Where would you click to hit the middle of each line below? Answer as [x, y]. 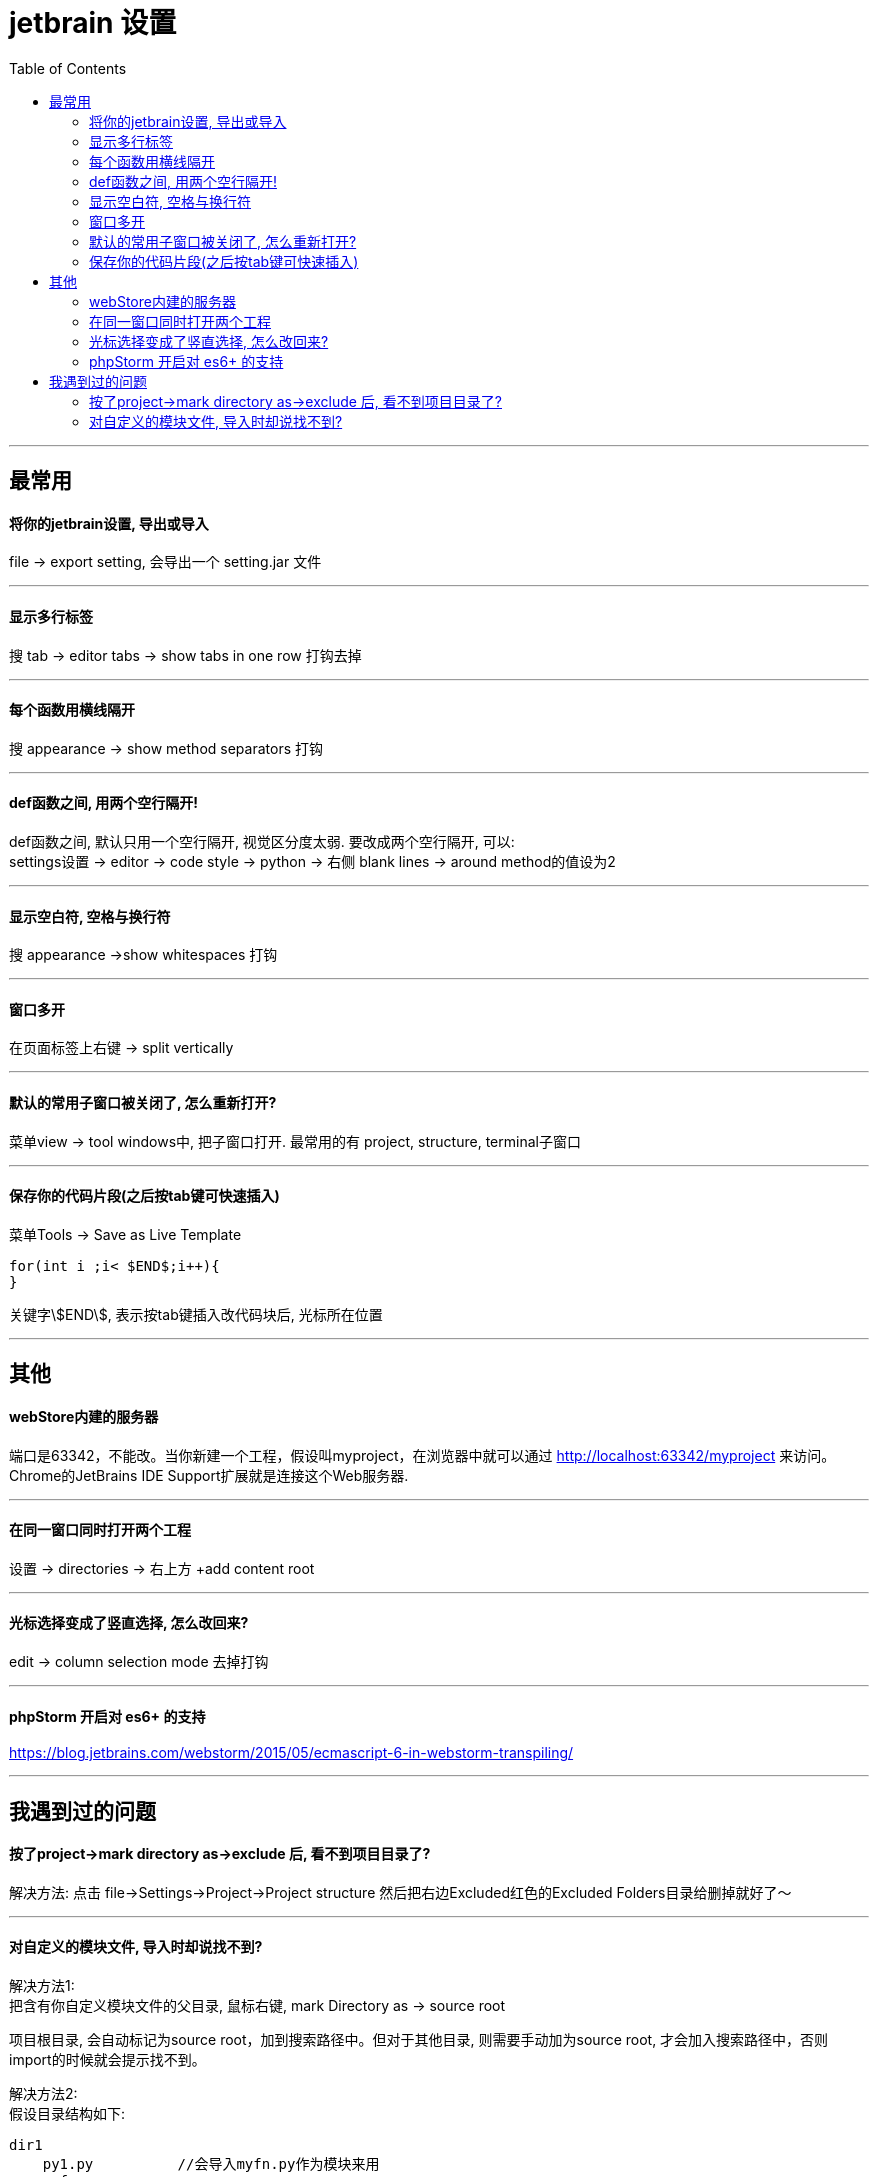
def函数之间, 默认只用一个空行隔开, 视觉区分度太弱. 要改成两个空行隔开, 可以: [262, 842]
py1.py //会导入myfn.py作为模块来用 [211, 2164]
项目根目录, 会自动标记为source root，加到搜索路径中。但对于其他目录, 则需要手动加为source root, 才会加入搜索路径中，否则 [419, 2040]
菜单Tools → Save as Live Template [125, 1234]
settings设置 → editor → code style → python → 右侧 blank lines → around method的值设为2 [312, 862]
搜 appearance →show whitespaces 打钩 [143, 955]
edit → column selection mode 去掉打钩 [139, 1661]
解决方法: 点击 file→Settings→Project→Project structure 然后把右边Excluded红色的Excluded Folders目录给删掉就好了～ [400, 1892]
